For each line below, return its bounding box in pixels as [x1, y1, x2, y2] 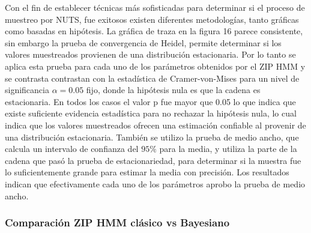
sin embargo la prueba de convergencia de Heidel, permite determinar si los [5, 36, 282, 49]
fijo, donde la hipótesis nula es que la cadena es [86, 83, 261, 96]
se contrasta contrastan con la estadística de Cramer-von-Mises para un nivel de [5, 71, 300, 84]
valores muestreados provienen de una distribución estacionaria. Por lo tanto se [5, 48, 296, 61]
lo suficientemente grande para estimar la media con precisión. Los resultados [5, 166, 289, 178]
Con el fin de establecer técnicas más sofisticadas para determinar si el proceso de [5, 1, 305, 13]
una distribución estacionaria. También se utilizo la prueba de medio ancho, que [5, 130, 299, 143]
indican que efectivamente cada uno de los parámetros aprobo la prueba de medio [5, 177, 306, 190]
